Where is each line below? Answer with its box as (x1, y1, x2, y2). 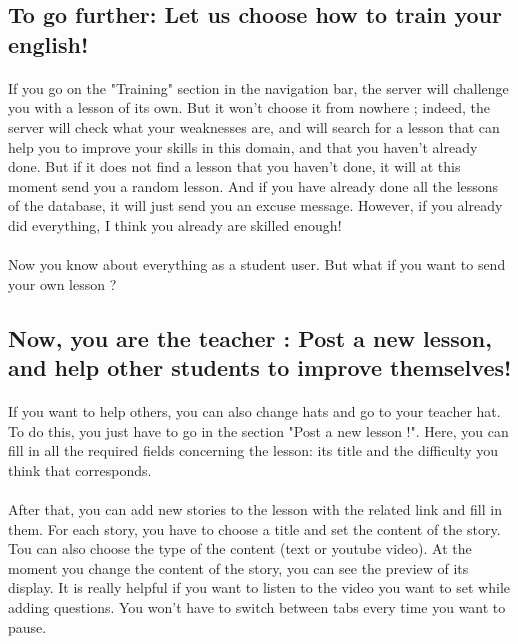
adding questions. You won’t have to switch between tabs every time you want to (8, 597, 506, 617)
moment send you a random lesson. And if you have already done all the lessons (8, 175, 499, 196)
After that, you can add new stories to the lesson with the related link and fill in (8, 499, 502, 520)
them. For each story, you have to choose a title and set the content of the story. (8, 518, 501, 539)
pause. (8, 616, 47, 637)
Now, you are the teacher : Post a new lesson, (8, 322, 492, 353)
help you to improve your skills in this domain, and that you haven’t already (8, 136, 478, 157)
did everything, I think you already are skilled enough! (8, 214, 342, 235)
